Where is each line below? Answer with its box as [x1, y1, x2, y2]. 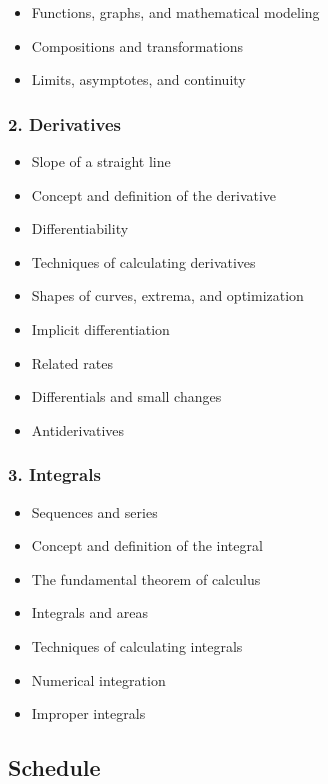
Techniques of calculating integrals [31, 635, 243, 656]
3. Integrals [8, 462, 101, 487]
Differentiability [31, 218, 129, 239]
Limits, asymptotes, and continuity [31, 69, 246, 90]
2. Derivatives [8, 111, 121, 136]
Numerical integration [31, 669, 166, 690]
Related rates [31, 352, 113, 373]
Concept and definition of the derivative [31, 184, 277, 205]
